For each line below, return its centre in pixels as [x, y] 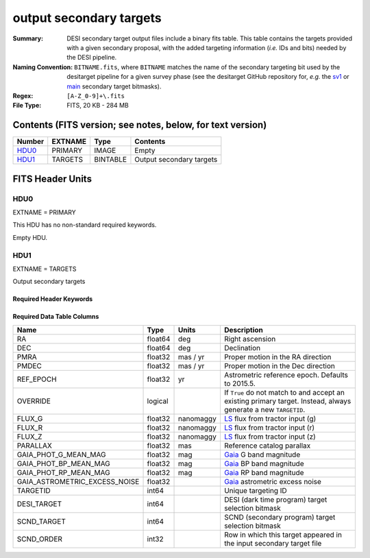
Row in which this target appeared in [283, 535]
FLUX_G [30, 418]
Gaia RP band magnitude [264, 472]
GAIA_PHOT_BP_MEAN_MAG [64, 463]
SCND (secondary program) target [280, 517]
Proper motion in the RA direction [277, 356]
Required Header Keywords [53, 299]
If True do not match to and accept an [284, 392]
